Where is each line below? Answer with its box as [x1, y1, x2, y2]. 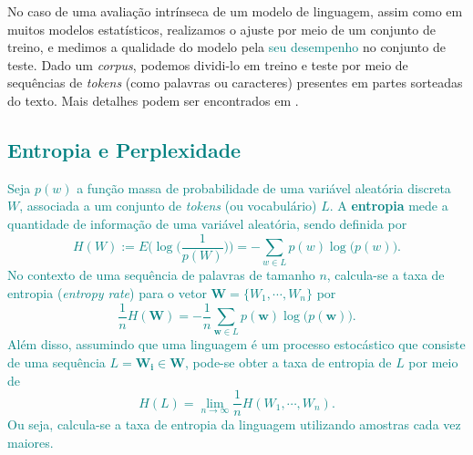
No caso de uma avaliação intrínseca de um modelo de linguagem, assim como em [7, 2, 463, 20]
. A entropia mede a [329, 196, 448, 215]
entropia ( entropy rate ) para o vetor [7, 283, 207, 302]
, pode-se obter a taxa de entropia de [184, 352, 392, 371]
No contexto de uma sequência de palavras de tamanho [7, 265, 315, 284]
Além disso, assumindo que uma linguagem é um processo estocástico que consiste [7, 335, 466, 354]
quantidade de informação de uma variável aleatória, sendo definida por [7, 213, 407, 233]
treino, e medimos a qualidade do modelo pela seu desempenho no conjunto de [7, 37, 446, 57]
